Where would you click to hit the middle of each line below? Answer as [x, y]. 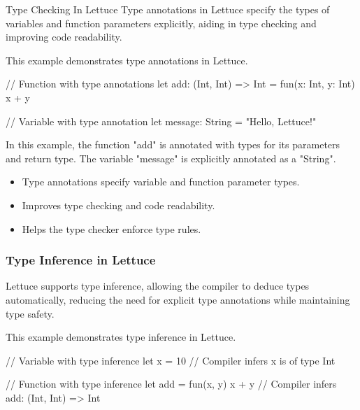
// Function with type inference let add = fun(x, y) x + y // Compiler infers [171, 384]
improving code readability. [64, 37]
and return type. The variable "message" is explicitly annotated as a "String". [171, 158]
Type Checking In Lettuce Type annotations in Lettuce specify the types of [168, 9]
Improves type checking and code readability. [118, 205]
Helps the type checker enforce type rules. [111, 228]
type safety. [30, 313]
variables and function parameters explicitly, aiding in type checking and [161, 23]
